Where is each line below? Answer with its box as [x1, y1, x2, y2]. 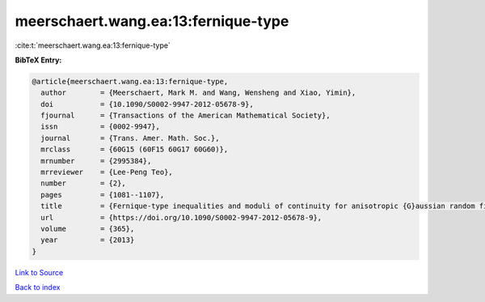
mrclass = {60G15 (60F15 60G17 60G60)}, [40, 145, 229, 154]
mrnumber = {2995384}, [40, 156, 152, 165]
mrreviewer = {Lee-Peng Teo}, [40, 168, 173, 177]
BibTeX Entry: [15, 55, 62, 65]
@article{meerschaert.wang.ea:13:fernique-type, [32, 77, 229, 86]
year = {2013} [40, 236, 135, 245]
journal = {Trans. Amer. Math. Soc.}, [40, 134, 220, 142]
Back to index [15, 283, 61, 292]
